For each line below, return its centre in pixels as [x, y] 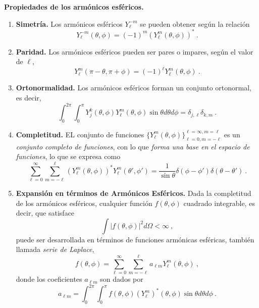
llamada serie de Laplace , [55, 249]
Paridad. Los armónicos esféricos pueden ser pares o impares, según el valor [135, 51]
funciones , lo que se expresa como [68, 156]
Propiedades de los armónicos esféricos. [74, 7]
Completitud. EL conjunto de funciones [80, 134]
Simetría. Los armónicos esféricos [69, 23]
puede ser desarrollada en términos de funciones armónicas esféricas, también [135, 239]
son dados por [122, 279]
